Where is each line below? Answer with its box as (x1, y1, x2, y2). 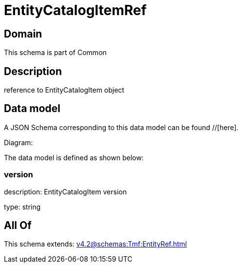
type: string (4, 202, 41, 211)
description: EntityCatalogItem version (4, 187, 127, 196)
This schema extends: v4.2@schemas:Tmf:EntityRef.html (4, 240, 187, 248)
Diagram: (4, 138, 33, 147)
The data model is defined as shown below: (4, 153, 144, 162)
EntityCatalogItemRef (4, 2, 147, 19)
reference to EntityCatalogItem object (4, 86, 124, 95)
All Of (4, 219, 32, 232)
